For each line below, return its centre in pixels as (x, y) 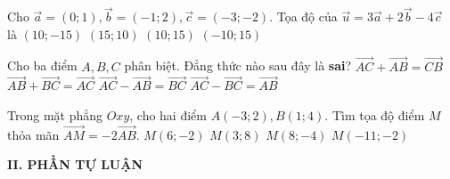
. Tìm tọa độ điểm (375, 115)
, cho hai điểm (168, 115)
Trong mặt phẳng (55, 115)
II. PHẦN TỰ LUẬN (75, 164)
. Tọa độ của (303, 16)
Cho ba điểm (42, 65)
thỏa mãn (33, 134)
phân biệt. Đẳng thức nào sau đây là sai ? (238, 65)
